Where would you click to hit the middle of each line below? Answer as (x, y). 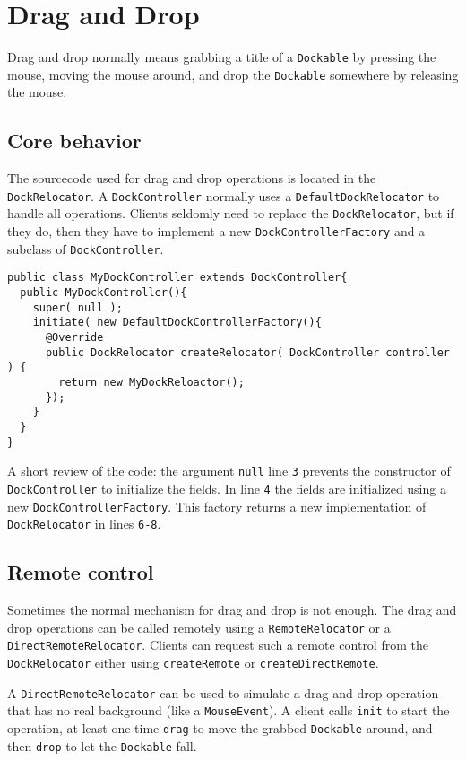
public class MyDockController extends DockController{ (177, 278)
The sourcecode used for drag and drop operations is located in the (192, 178)
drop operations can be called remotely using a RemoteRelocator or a (199, 627)
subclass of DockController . (86, 248)
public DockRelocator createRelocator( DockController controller (247, 352)
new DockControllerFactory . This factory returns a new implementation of (217, 506)
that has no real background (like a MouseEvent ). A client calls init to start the (229, 710)
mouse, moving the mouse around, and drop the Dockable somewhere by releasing (233, 74)
